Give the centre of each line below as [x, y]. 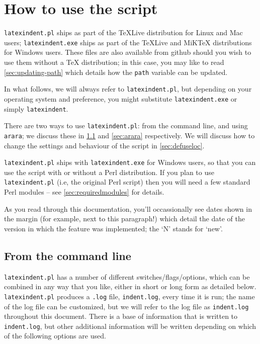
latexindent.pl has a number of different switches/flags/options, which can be [127, 276]
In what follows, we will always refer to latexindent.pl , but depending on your [128, 89]
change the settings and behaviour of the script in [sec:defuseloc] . [104, 145]
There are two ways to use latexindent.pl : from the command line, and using [126, 125]
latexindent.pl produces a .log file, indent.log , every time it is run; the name [129, 296]
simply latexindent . [36, 108]
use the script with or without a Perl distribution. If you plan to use [109, 172]
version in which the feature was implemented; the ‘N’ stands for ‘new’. [113, 228]
